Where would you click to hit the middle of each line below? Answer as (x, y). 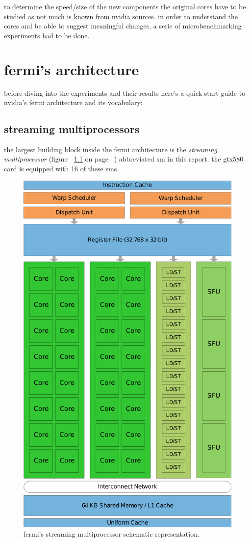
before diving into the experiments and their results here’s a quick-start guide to (125, 93)
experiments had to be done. (47, 35)
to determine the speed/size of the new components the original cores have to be (125, 6)
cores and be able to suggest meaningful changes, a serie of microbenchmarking (123, 26)
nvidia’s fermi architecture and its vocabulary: (73, 102)
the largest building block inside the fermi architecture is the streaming (111, 149)
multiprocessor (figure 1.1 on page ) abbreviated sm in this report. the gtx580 (124, 159)
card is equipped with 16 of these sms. (62, 169)
